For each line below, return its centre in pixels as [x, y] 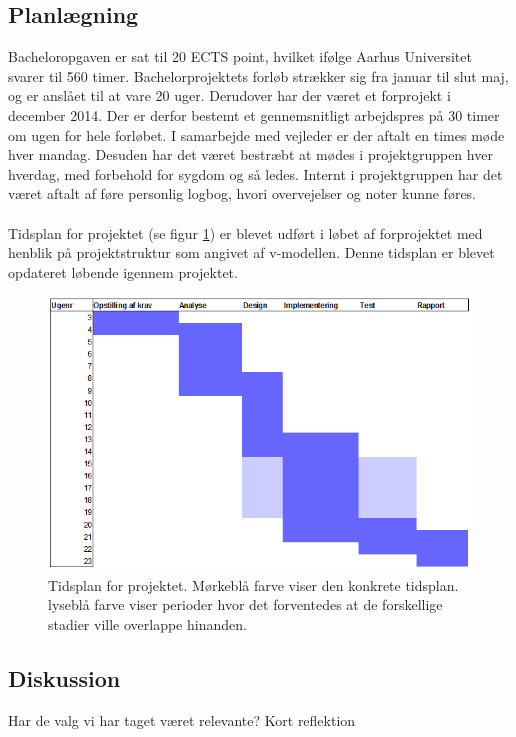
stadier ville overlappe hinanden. [147, 623]
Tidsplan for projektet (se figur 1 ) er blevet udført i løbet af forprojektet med [245, 232]
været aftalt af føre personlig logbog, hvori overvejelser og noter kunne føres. [242, 193]
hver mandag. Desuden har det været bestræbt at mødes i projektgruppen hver [250, 154]
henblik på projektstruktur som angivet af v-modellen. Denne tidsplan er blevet [251, 252]
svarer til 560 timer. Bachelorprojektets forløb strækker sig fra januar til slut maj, [258, 75]
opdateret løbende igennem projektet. [123, 271]
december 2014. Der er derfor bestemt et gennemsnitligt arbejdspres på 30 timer [254, 114]
